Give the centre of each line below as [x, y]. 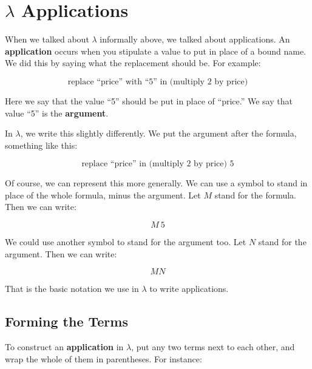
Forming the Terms [66, 321]
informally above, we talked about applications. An [195, 39]
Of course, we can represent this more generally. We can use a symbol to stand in [156, 183]
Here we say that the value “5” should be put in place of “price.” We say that [149, 100]
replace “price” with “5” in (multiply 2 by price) [158, 82]
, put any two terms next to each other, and [213, 347]
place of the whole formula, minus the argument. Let [103, 195]
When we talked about [47, 39]
